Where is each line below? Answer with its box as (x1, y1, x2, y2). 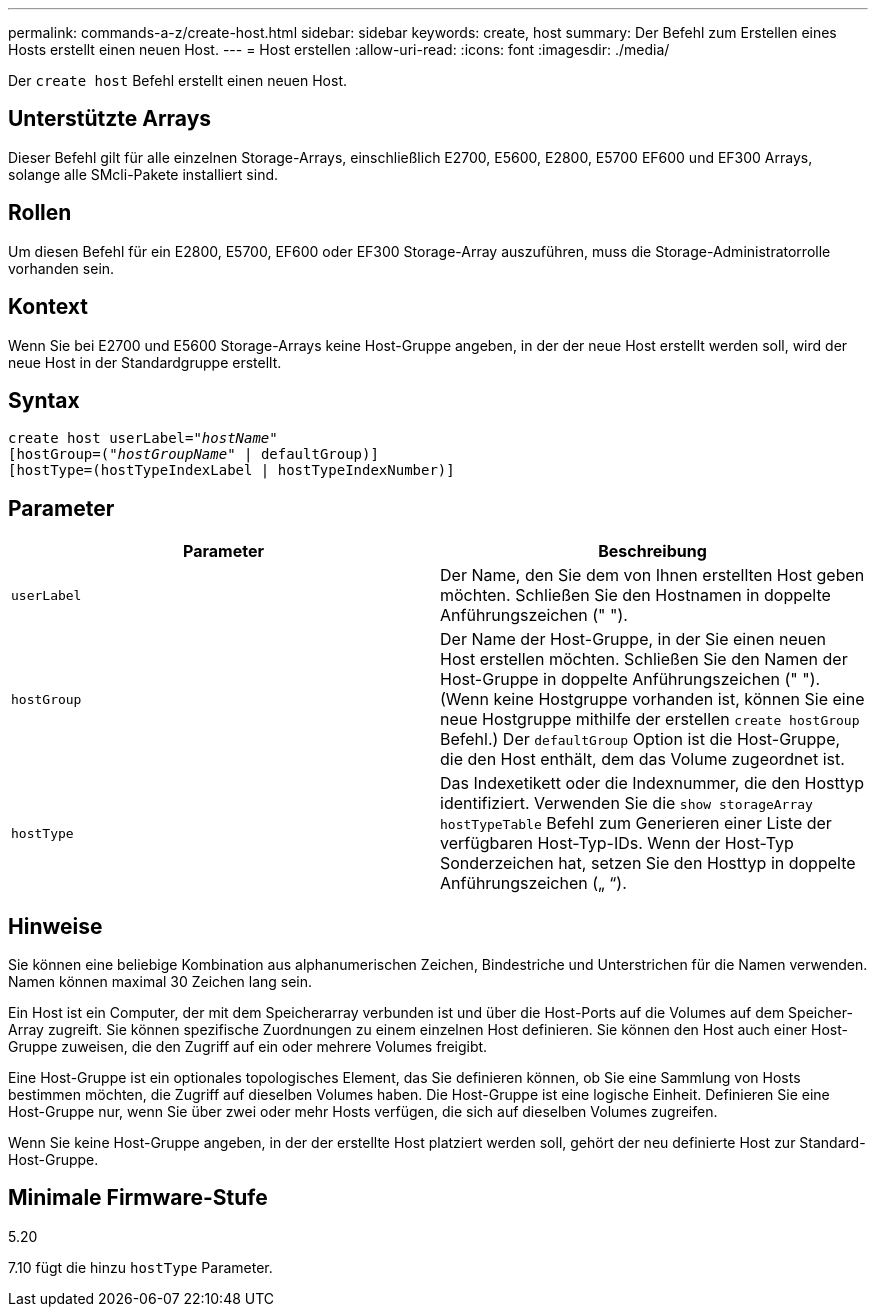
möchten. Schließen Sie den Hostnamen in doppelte (440, 585, 831, 606)
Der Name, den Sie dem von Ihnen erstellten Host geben (440, 565, 865, 586)
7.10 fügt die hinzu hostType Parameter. (8, 1258, 273, 1276)
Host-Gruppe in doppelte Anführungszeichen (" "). (440, 669, 821, 690)
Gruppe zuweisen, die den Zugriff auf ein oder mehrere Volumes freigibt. (8, 1038, 488, 1056)
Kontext (8, 294, 88, 320)
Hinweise (8, 913, 103, 939)
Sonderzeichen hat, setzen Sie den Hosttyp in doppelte (440, 853, 856, 874)
